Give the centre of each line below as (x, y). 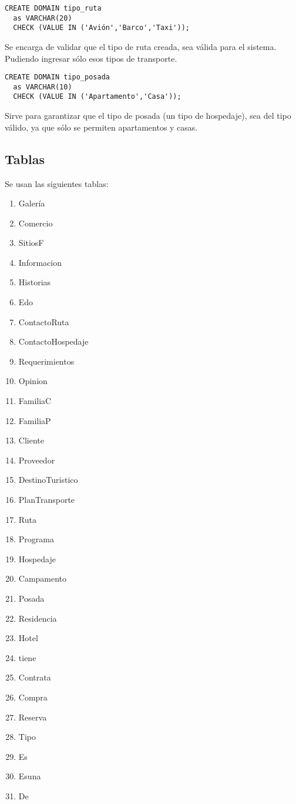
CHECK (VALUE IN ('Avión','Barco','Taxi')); (101, 28)
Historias (35, 282)
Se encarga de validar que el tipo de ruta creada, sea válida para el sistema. (141, 46)
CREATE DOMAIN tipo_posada (57, 77)
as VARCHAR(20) (43, 18)
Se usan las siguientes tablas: (57, 183)
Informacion (40, 262)
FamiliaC (35, 401)
